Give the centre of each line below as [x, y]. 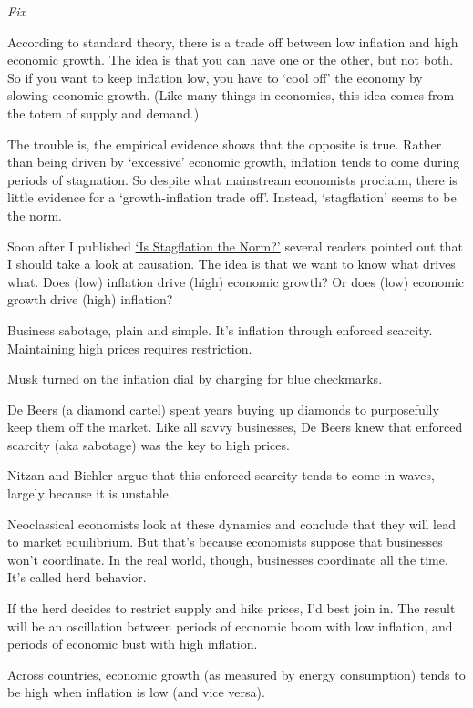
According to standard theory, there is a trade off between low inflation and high [233, 41]
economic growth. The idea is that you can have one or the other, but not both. [231, 60]
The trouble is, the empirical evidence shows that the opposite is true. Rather [225, 144]
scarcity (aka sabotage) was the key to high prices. [149, 444]
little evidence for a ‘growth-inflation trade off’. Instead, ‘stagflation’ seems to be [232, 197]
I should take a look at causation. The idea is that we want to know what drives [231, 264]
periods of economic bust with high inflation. [133, 644]
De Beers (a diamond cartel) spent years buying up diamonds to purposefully [223, 409]
